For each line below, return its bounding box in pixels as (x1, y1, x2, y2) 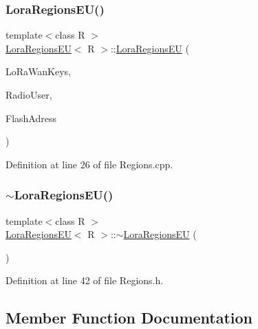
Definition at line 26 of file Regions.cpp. (6, 157, 173, 171)
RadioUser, (6, 88, 52, 101)
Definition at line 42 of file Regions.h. (6, 273, 164, 288)
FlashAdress (6, 110, 56, 125)
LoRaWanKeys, (6, 64, 71, 79)
